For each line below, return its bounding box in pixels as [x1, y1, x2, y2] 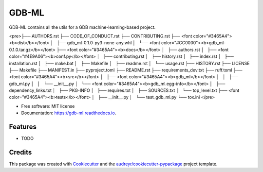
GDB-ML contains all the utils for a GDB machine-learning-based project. [9, 24, 156, 30]
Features [9, 123, 37, 131]
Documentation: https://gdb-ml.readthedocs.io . [21, 110, 116, 116]
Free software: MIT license [21, 103, 75, 109]
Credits [9, 148, 32, 156]
